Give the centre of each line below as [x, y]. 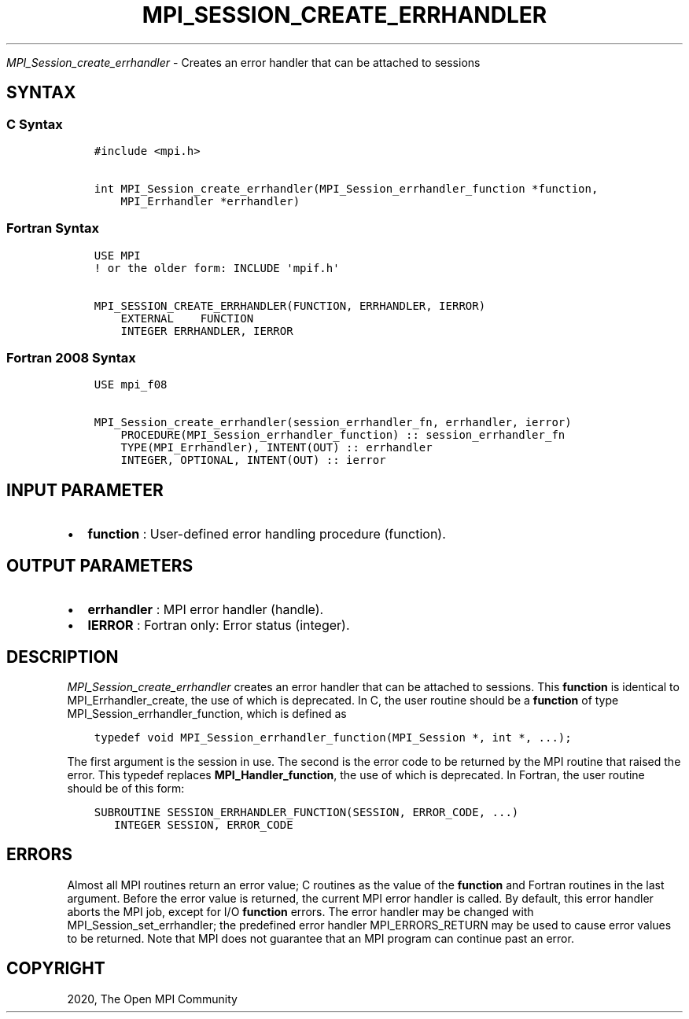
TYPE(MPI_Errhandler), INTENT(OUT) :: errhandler [276, 448]
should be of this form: [126, 788]
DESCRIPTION [63, 657]
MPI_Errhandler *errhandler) [210, 201]
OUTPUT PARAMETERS [100, 565]
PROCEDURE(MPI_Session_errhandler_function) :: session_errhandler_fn [343, 435]
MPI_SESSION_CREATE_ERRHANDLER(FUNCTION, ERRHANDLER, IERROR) [290, 305]
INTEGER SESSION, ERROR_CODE [204, 825]
